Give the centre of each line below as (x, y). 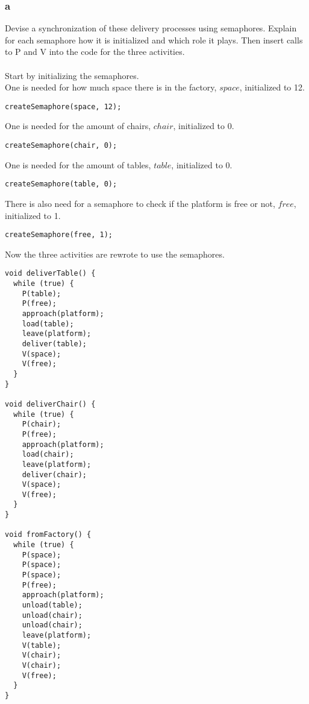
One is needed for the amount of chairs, (78, 126)
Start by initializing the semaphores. (72, 75)
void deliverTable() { (50, 274)
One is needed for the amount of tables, (78, 164)
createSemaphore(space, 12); (63, 106)
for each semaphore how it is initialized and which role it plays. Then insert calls (154, 40)
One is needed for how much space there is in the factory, (111, 87)
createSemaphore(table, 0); (61, 184)
